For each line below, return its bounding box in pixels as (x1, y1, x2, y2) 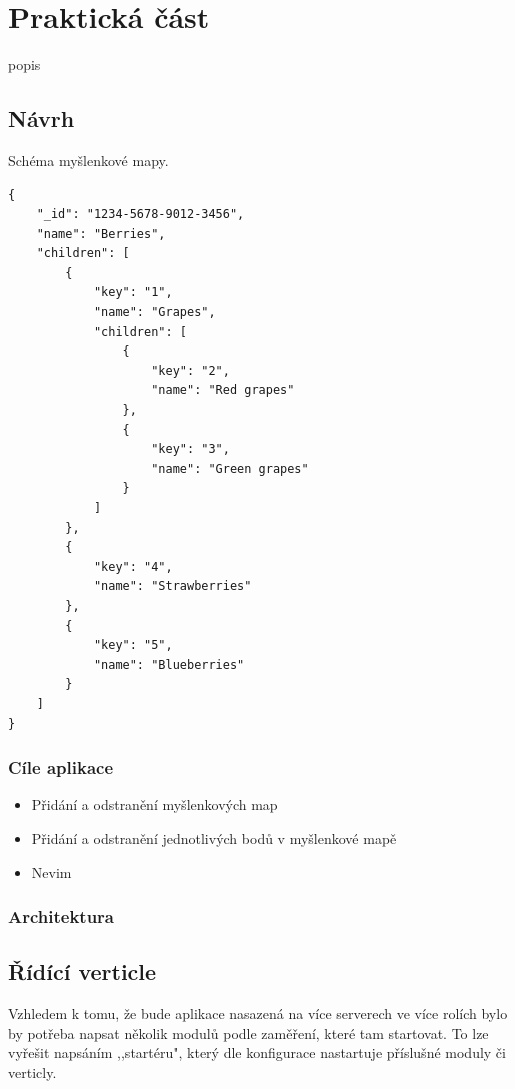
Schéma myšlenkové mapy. (8, 149, 169, 170)
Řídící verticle (8, 956, 157, 987)
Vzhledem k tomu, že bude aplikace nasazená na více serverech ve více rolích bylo (8, 1003, 508, 1024)
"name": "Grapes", (93, 305, 216, 320)
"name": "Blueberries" (93, 657, 245, 672)
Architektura (8, 904, 115, 929)
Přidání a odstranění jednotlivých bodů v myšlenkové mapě (31, 827, 397, 848)
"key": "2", (151, 363, 230, 378)
